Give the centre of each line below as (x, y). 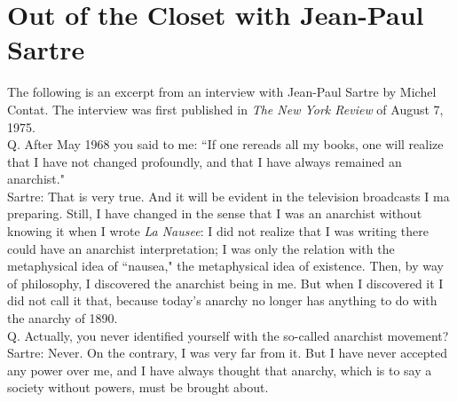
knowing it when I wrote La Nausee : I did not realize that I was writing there (218, 231)
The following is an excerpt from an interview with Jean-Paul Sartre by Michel (222, 92)
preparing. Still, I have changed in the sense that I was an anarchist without (215, 213)
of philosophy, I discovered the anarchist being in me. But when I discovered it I (225, 283)
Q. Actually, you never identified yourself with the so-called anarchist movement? (228, 335)
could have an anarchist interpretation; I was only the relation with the (201, 248)
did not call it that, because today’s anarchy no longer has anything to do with (222, 300)
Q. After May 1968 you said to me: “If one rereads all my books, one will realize (225, 144)
